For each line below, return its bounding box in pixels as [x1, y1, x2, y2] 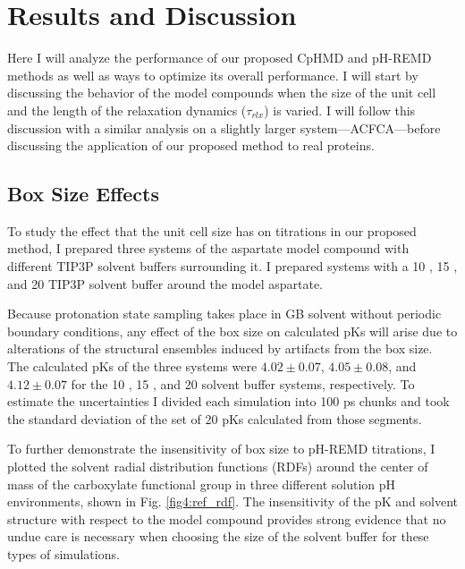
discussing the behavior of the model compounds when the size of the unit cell [7, 83, 436, 102]
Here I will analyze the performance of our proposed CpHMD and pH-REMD [7, 48, 432, 67]
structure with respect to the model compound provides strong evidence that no [7, 509, 446, 528]
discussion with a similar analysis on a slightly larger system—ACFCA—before [7, 118, 441, 137]
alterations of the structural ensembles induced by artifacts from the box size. [7, 339, 433, 358]
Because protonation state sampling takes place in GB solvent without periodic [7, 304, 442, 323]
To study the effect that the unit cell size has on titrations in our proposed [7, 221, 417, 240]
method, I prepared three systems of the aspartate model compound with [7, 239, 410, 258]
